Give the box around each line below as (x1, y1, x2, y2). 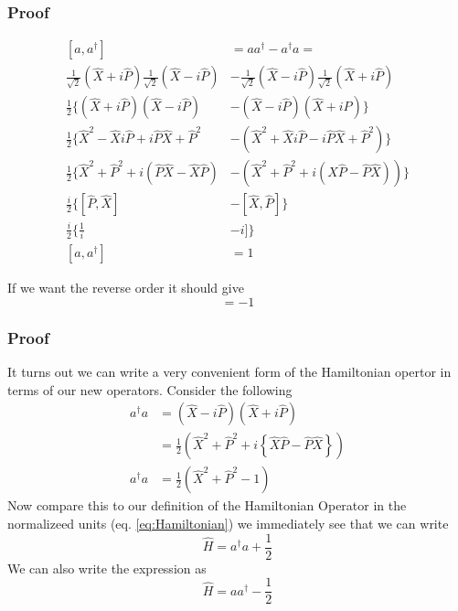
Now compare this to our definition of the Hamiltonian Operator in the (7, 496, 407, 515)
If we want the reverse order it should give (7, 278, 244, 297)
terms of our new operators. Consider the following (7, 380, 293, 399)
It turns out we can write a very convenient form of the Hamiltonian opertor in (7, 362, 452, 381)
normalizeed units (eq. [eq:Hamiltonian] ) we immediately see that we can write (7, 513, 449, 532)
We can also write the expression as (7, 558, 207, 577)
